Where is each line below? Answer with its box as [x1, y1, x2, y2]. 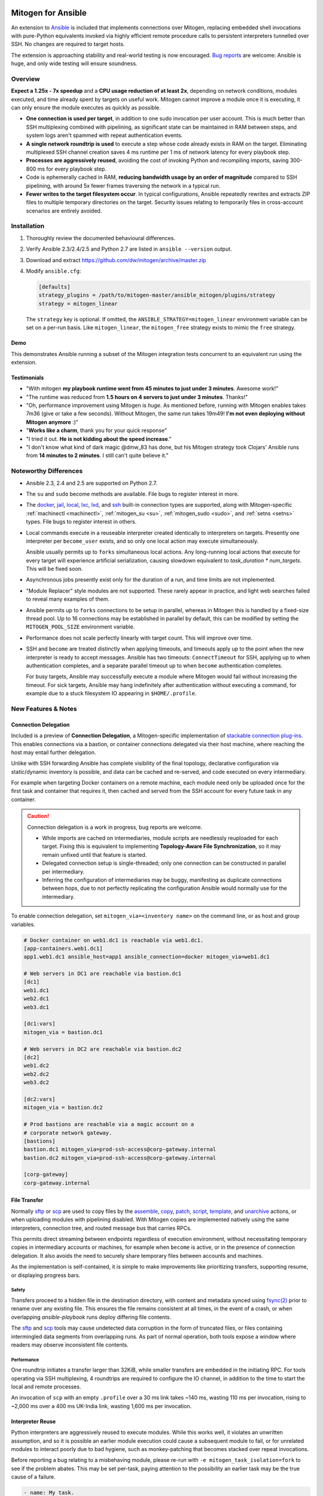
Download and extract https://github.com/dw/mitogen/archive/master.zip [26, 256, 206, 263]
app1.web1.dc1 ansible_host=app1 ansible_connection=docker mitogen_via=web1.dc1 [23, 953, 270, 960]
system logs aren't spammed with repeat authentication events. [26, 132, 183, 139]
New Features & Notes [11, 704, 77, 713]
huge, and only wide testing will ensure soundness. [11, 60, 138, 67]
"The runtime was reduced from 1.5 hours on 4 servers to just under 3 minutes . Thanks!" [26, 393, 248, 400]
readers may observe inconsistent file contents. [11, 1341, 129, 1348]
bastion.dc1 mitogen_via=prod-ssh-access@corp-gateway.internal [23, 1146, 217, 1153]
